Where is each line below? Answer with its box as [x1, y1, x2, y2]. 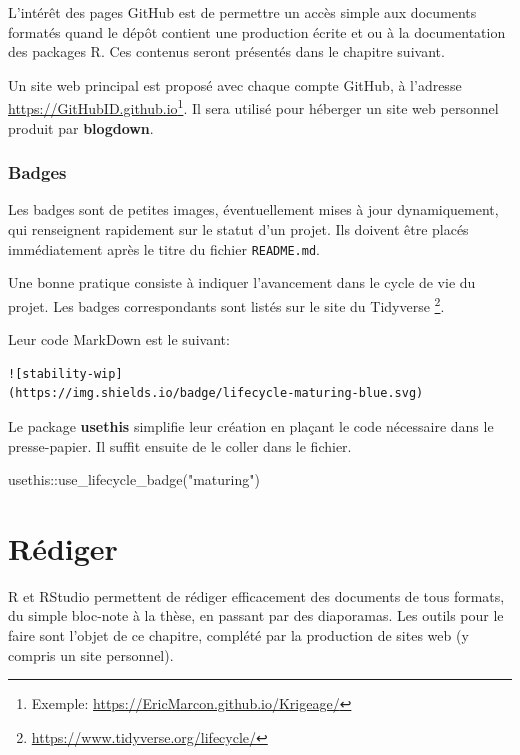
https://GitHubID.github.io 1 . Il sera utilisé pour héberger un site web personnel [8, 95, 499, 119]
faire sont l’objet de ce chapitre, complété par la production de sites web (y [8, 625, 469, 645]
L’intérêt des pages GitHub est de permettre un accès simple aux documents [8, 2, 477, 22]
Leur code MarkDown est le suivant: [8, 329, 230, 350]
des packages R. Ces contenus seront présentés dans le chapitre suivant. [8, 41, 445, 62]
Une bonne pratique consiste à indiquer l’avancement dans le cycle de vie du [8, 272, 476, 293]
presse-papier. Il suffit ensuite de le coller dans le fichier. [8, 435, 352, 456]
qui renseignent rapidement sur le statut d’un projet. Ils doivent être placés [8, 219, 469, 240]
